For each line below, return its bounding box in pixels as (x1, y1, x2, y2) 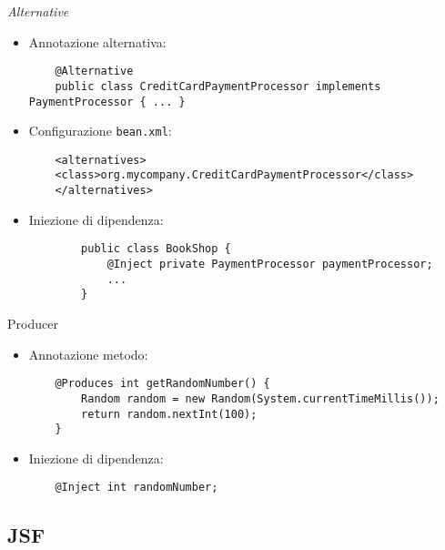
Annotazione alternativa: (28, 32, 167, 51)
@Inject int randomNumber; (55, 481, 218, 494)
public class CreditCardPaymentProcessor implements (55, 79, 381, 93)
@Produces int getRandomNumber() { (55, 377, 270, 391)
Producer (7, 314, 58, 332)
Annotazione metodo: (28, 344, 148, 363)
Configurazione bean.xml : (28, 121, 172, 140)
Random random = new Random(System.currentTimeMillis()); (81, 392, 440, 405)
